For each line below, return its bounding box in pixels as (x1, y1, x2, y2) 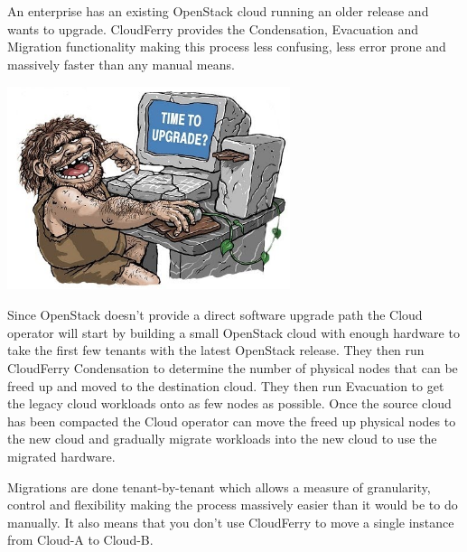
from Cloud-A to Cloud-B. (7, 530, 154, 549)
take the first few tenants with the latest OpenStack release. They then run (7, 341, 425, 360)
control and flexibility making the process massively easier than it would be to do (7, 495, 458, 514)
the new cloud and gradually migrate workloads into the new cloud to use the (7, 429, 437, 448)
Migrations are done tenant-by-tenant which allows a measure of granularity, (7, 477, 431, 496)
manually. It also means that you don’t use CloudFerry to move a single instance (7, 512, 454, 531)
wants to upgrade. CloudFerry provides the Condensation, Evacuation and (7, 19, 419, 38)
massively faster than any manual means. (7, 54, 235, 73)
